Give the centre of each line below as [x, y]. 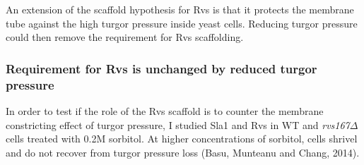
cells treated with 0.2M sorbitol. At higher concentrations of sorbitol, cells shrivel [182, 139]
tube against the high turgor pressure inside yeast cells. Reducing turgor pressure [182, 23]
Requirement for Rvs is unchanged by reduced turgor [162, 68]
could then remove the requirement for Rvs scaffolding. [125, 37]
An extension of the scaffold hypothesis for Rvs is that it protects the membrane [180, 9]
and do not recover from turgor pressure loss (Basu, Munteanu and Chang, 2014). [183, 152]
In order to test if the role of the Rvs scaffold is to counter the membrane [165, 110]
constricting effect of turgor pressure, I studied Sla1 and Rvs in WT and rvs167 [178, 124]
